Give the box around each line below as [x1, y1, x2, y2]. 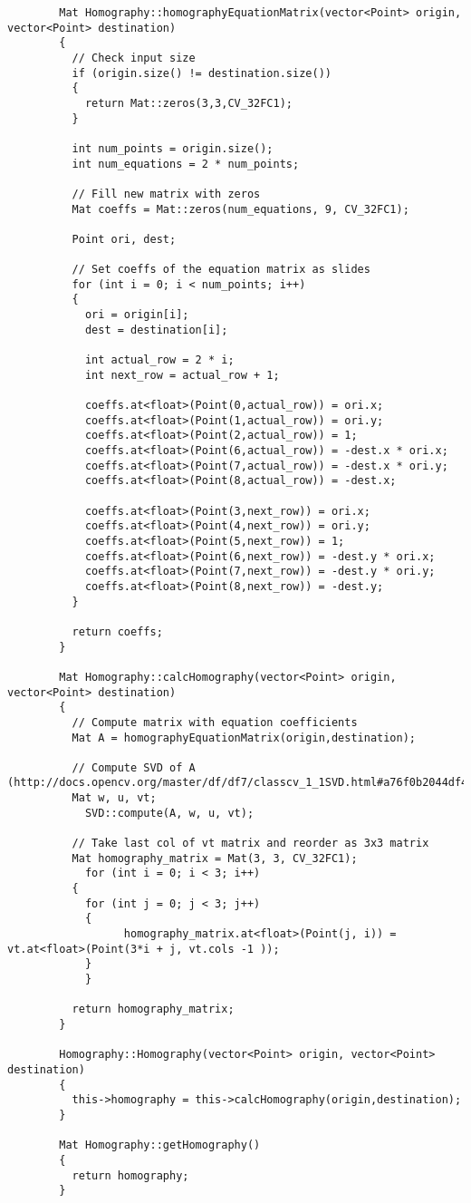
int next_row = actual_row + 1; [84, 368, 280, 382]
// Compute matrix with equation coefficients [72, 715, 358, 729]
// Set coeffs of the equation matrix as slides [72, 263, 370, 276]
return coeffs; [72, 625, 163, 638]
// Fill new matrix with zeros [72, 187, 261, 200]
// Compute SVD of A [72, 761, 196, 774]
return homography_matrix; [72, 1003, 235, 1016]
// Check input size [72, 51, 196, 64]
